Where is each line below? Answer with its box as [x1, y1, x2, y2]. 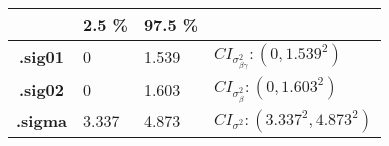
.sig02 [18, 77, 65, 101]
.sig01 [18, 45, 65, 69]
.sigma [16, 109, 67, 133]
